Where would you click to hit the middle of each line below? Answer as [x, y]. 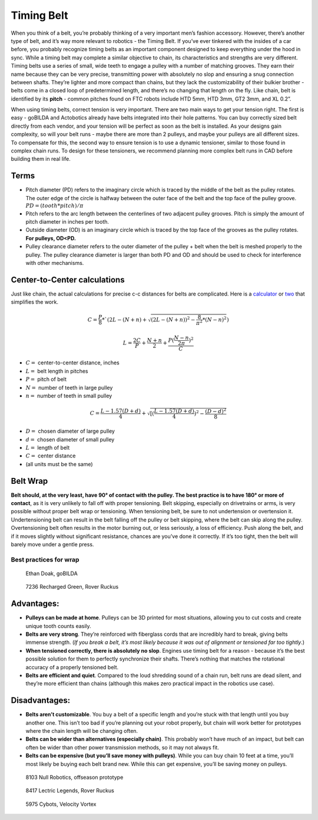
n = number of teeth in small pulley [69, 396]
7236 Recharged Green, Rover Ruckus [72, 587]
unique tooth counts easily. [58, 626]
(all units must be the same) [59, 464]
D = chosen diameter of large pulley [70, 431]
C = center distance [51, 456]
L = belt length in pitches [57, 371]
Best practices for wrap [45, 559]
